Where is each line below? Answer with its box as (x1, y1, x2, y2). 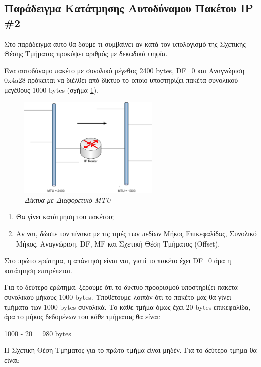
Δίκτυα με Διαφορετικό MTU (24, 194, 111, 205)
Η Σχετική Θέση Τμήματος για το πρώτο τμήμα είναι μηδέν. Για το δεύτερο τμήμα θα (4, 345, 257, 355)
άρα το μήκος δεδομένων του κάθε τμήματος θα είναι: (4, 311, 161, 322)
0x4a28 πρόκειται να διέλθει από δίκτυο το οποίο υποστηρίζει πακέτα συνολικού (4, 75, 238, 85)
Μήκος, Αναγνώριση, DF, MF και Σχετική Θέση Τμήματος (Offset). (16, 238, 220, 249)
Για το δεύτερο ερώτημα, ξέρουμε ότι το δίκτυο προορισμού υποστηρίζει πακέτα (4, 282, 238, 292)
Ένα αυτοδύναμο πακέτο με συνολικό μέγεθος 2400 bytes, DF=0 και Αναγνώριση (4, 65, 245, 75)
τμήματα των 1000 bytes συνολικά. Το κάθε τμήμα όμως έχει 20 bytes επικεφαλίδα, (4, 301, 251, 312)
